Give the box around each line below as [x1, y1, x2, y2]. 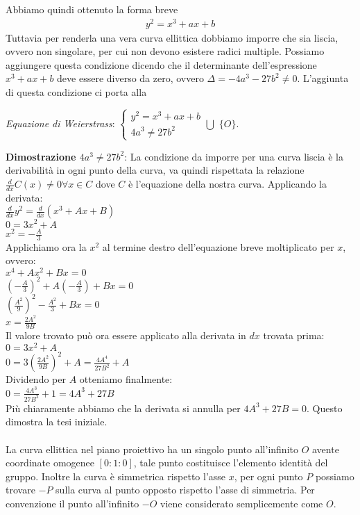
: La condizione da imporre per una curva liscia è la [124, 149, 343, 163]
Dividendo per [6, 372, 66, 386]
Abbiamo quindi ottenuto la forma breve [6, 2, 178, 16]
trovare [6, 482, 35, 497]
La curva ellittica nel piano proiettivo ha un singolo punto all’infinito [6, 441, 298, 456]
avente [311, 441, 339, 456]
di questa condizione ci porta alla [6, 85, 147, 99]
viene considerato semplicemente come [160, 496, 323, 510]
